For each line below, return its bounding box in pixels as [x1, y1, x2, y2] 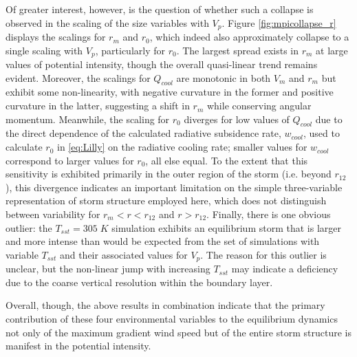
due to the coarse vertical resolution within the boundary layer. [6, 274, 273, 289]
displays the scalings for [6, 30, 106, 44]
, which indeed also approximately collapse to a [149, 30, 349, 44]
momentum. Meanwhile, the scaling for [6, 111, 170, 126]
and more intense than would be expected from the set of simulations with [6, 234, 320, 248]
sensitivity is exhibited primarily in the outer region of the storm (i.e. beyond [6, 166, 332, 181]
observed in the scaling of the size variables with [6, 15, 209, 30]
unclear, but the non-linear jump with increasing [6, 261, 210, 276]
